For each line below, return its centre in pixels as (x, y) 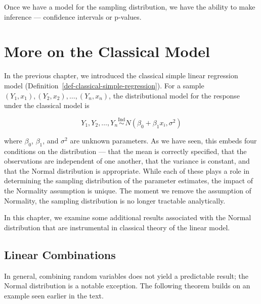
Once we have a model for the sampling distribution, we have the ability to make (130, 7)
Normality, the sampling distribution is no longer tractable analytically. (115, 200)
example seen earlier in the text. (54, 295)
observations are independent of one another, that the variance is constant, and (127, 161)
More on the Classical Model (107, 51)
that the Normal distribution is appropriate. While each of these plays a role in (127, 170)
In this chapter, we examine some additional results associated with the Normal (128, 217)
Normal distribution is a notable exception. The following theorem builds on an (127, 286)
